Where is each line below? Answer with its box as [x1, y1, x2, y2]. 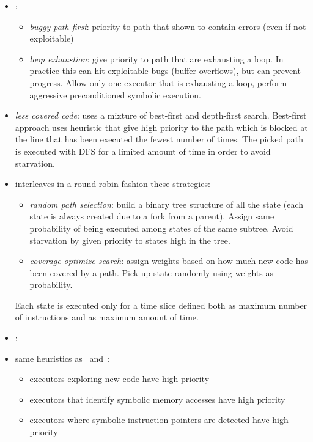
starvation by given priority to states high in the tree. [29, 234, 230, 246]
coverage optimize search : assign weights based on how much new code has [29, 254, 309, 267]
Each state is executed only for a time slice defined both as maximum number [15, 298, 307, 311]
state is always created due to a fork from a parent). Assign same [29, 210, 274, 223]
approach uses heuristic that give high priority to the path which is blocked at [15, 120, 308, 133]
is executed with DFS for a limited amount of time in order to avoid [15, 144, 271, 157]
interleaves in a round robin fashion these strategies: [15, 177, 210, 190]
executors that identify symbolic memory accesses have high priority [29, 392, 285, 405]
